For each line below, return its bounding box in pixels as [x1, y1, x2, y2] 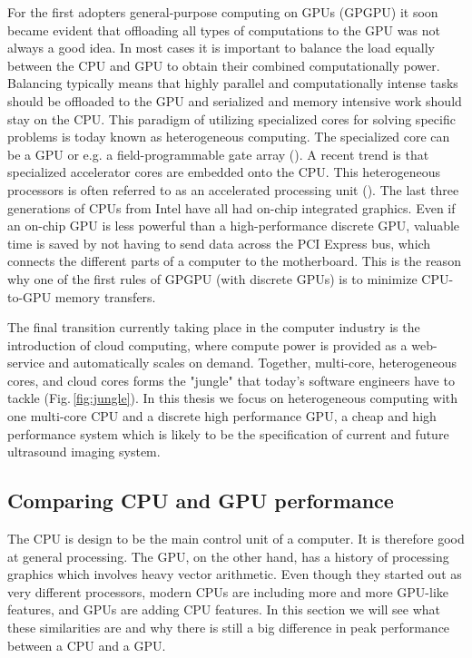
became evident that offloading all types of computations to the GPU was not [7, 20, 440, 39]
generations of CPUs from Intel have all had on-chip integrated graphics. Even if [7, 198, 456, 217]
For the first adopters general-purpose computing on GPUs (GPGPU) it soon [7, 3, 438, 21]
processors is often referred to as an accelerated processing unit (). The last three [7, 180, 459, 199]
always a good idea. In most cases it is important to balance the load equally [7, 38, 435, 57]
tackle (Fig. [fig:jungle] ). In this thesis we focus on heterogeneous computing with [7, 388, 458, 408]
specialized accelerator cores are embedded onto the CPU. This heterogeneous [7, 162, 441, 182]
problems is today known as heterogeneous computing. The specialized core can [7, 127, 450, 146]
